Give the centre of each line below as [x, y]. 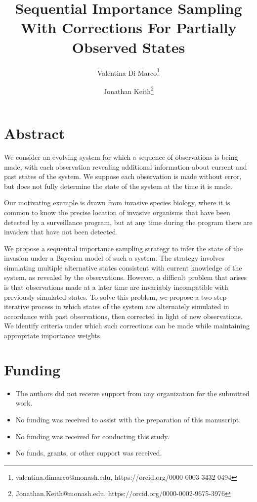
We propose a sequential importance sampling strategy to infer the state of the [124, 248]
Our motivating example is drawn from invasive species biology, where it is [117, 203]
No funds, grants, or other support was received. [89, 453]
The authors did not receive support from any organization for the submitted [132, 393]
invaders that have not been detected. [61, 232]
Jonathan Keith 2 [128, 90]
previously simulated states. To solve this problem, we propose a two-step [115, 297]
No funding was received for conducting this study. [92, 436]
